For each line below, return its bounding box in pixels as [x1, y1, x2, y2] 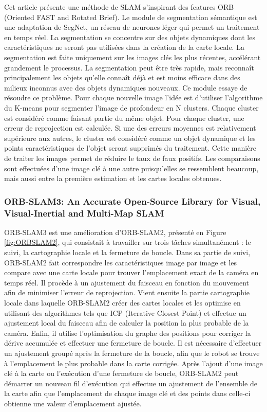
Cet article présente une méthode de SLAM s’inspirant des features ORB [4, 2, 234, 12]
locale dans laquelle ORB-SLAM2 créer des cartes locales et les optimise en [4, 297, 241, 308]
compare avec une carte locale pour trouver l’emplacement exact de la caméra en [4, 267, 259, 278]
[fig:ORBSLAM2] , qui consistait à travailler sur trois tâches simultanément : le [4, 237, 251, 247]
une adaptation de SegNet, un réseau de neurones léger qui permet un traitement [4, 22, 260, 32]
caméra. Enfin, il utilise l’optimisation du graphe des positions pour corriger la [4, 327, 251, 338]
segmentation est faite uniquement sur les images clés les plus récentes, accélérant [4, 51, 261, 62]
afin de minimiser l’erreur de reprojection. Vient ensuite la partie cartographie [4, 287, 250, 298]
